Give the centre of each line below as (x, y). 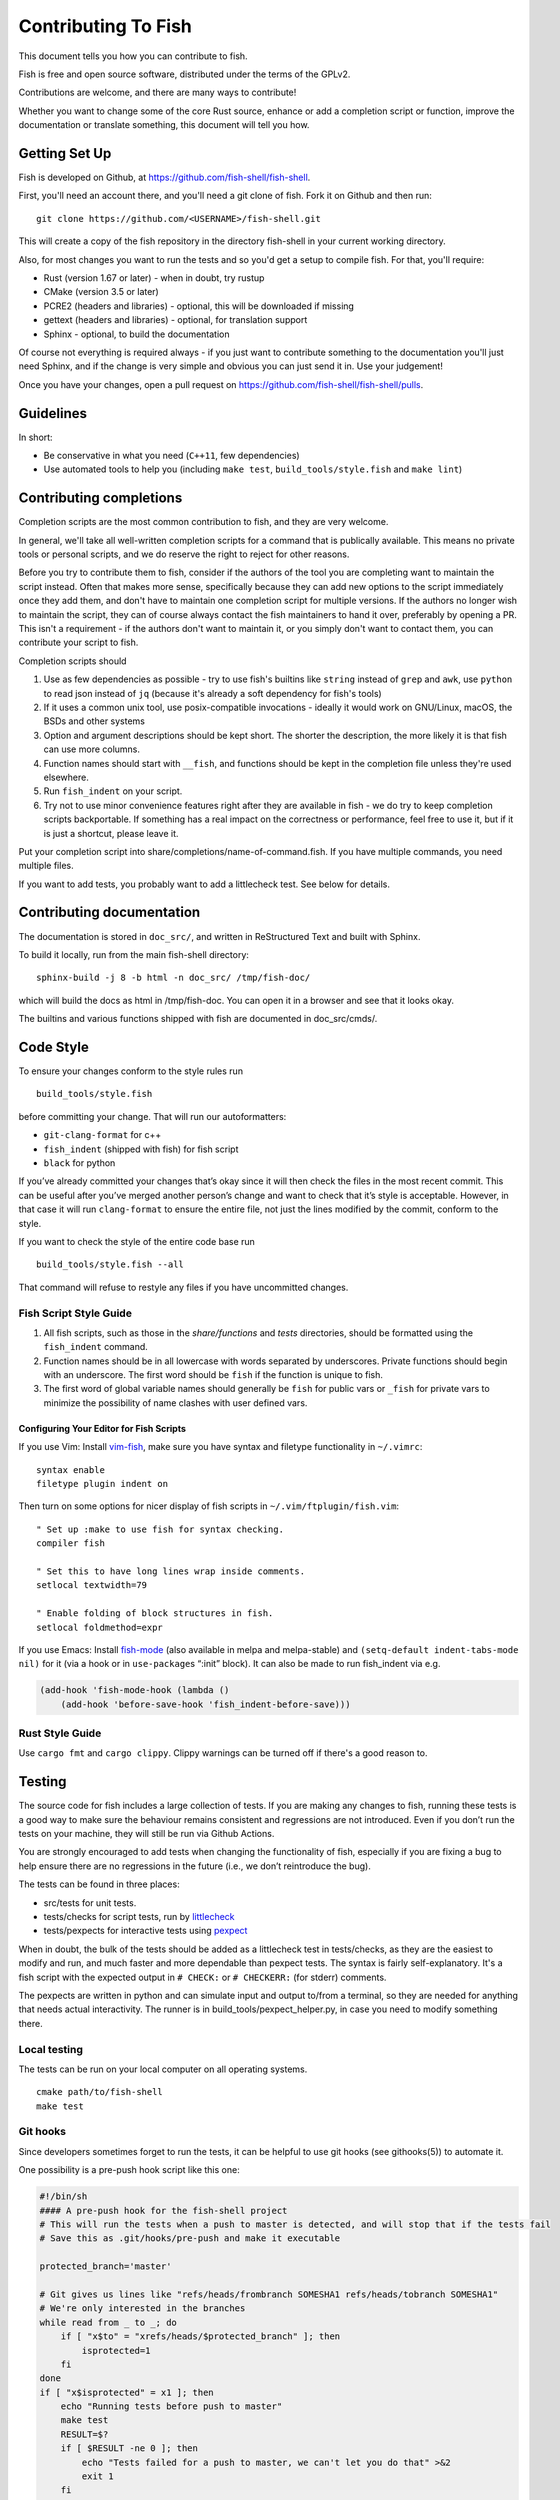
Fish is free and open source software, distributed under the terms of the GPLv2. (184, 74)
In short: (36, 437)
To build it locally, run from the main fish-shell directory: (134, 954)
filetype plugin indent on (102, 1483)
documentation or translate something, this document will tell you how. (164, 125)
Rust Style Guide (60, 1733)
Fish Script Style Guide (75, 1313)
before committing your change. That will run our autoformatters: (152, 1116)
